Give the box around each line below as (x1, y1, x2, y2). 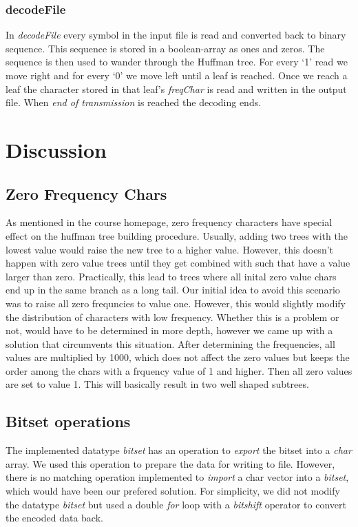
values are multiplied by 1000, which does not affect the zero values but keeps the (6, 350, 350, 364)
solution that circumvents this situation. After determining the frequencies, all (6, 336, 335, 351)
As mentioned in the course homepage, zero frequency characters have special (6, 215, 333, 229)
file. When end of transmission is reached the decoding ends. (6, 95, 262, 110)
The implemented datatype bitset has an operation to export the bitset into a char (6, 443, 352, 457)
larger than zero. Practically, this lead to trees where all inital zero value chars (6, 269, 337, 283)
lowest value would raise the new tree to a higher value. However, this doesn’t (6, 242, 334, 256)
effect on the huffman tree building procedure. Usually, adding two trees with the (6, 228, 348, 242)
